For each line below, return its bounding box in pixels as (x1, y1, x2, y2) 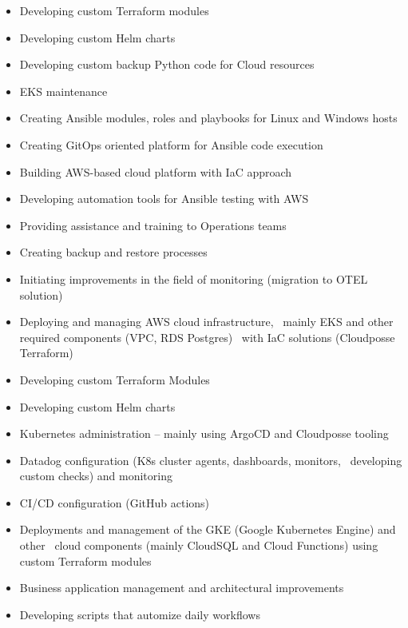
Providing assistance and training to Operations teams (19, 217, 287, 233)
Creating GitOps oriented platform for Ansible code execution (19, 136, 323, 153)
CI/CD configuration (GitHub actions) (19, 494, 210, 511)
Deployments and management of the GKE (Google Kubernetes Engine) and (19, 521, 396, 538)
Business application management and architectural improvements (19, 579, 344, 596)
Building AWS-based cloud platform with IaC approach (19, 163, 292, 180)
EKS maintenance (19, 82, 108, 99)
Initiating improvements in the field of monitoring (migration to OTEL (19, 270, 368, 287)
